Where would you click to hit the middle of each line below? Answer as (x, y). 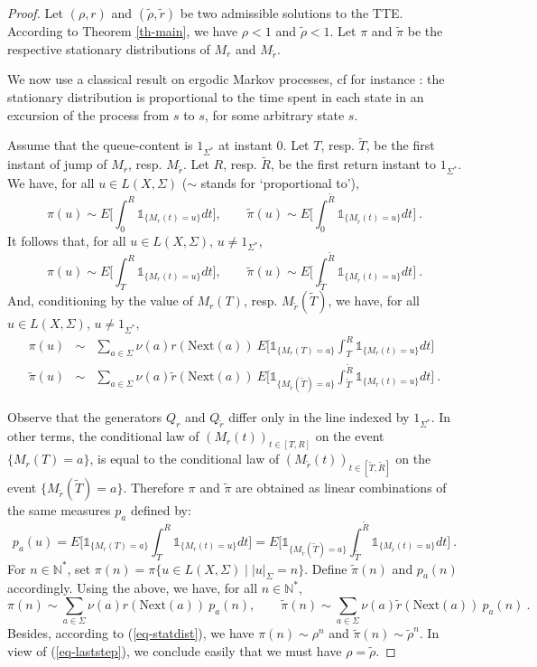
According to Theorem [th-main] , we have (123, 31)
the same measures (59, 510)
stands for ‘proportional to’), (280, 183)
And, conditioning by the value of (100, 301)
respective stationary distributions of (109, 48)
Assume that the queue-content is (100, 145)
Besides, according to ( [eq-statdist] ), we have (131, 633)
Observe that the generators (85, 417)
